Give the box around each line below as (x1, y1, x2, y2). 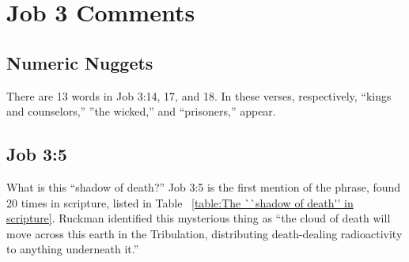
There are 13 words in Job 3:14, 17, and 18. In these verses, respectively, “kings (6, 87, 392, 104)
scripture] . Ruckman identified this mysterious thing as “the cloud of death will (6, 210, 391, 226)
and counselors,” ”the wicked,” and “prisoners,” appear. (6, 103, 276, 120)
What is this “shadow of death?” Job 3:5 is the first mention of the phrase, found (6, 178, 401, 195)
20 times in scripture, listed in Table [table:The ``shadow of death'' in (6, 194, 354, 211)
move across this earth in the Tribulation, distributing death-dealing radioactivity (6, 225, 403, 241)
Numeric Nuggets (6, 50, 153, 74)
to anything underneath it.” (6, 241, 139, 257)
